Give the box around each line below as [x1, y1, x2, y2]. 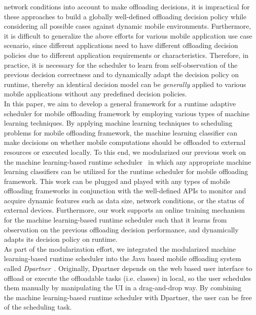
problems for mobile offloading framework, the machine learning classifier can [4, 127, 237, 137]
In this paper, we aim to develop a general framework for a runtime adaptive [4, 98, 236, 108]
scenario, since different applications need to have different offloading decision [4, 40, 238, 50]
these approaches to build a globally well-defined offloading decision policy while [4, 11, 247, 21]
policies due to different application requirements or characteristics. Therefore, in [4, 49, 249, 60]
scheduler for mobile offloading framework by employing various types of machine [4, 108, 250, 118]
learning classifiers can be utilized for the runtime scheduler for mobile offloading [4, 166, 248, 177]
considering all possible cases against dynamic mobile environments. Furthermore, [4, 21, 251, 31]
